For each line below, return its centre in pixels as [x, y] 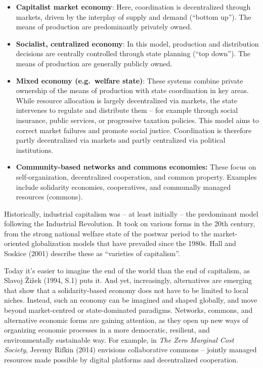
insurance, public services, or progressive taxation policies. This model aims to [137, 120]
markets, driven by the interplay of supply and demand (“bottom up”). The [134, 16]
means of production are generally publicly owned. [94, 63]
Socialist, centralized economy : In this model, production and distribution [137, 43]
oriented [17, 243]
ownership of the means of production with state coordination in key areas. [132, 90]
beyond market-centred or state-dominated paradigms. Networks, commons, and [128, 310]
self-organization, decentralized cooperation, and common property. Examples [136, 176]
